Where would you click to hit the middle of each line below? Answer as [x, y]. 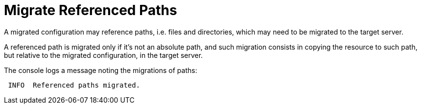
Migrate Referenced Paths [91, 10]
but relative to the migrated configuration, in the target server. [104, 55]
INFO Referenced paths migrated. [74, 85]
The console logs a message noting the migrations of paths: [101, 70]
